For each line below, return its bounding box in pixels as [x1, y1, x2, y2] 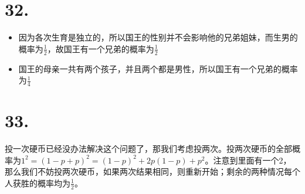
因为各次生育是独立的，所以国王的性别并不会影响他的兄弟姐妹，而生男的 [18, 31, 298, 43]
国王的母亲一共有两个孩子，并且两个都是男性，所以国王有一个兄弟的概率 [18, 62, 298, 74]
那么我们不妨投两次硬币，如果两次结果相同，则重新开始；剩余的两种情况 [5, 165, 284, 178]
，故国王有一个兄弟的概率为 [47, 42, 154, 55]
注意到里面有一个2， [213, 154, 292, 166]
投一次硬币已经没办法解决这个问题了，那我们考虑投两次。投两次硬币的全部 [5, 142, 292, 155]
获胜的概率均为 [12, 176, 70, 189]
